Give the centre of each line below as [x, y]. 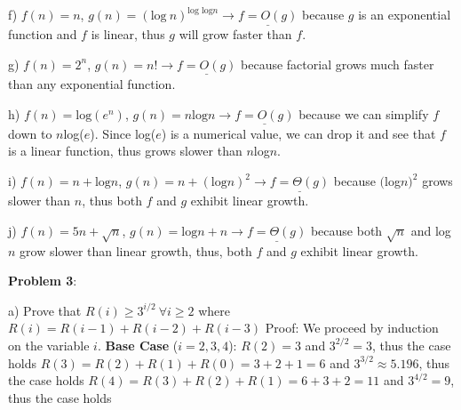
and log [431, 230]
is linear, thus [128, 34]
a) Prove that [45, 310]
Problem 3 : [43, 281]
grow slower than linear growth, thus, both [136, 250]
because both [346, 230]
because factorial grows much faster [338, 64]
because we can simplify [364, 113]
